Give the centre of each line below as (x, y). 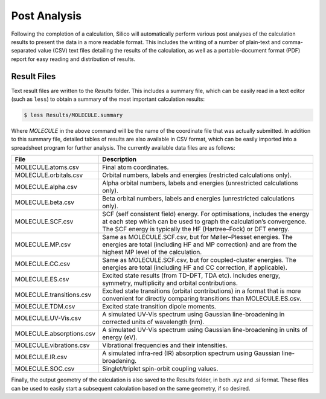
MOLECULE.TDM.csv (45, 307)
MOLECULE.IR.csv (41, 357)
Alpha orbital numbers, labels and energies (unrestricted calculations (200, 183)
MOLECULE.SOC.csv (45, 369)
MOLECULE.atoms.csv (47, 167)
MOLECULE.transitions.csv (53, 295)
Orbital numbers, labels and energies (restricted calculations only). (197, 175)
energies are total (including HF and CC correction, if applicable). (195, 267)
